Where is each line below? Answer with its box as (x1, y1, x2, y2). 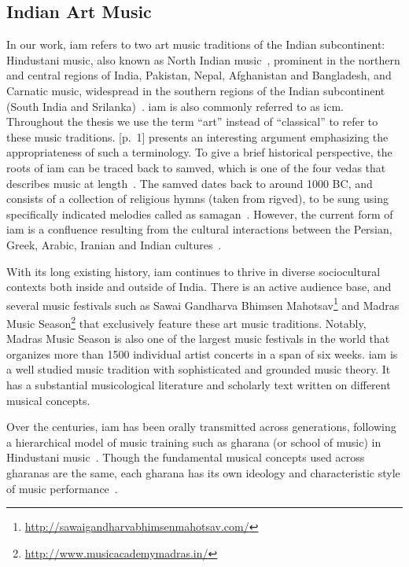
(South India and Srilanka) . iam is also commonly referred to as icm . (6, 98, 345, 114)
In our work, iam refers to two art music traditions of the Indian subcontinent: (6, 36, 385, 53)
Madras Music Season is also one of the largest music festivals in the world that (6, 330, 390, 347)
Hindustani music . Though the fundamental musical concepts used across (6, 449, 365, 466)
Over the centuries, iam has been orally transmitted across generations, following (6, 418, 396, 435)
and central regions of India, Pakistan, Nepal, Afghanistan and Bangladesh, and (6, 67, 392, 83)
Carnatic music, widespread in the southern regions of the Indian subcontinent (6, 82, 385, 98)
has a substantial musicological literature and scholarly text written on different (6, 376, 391, 392)
